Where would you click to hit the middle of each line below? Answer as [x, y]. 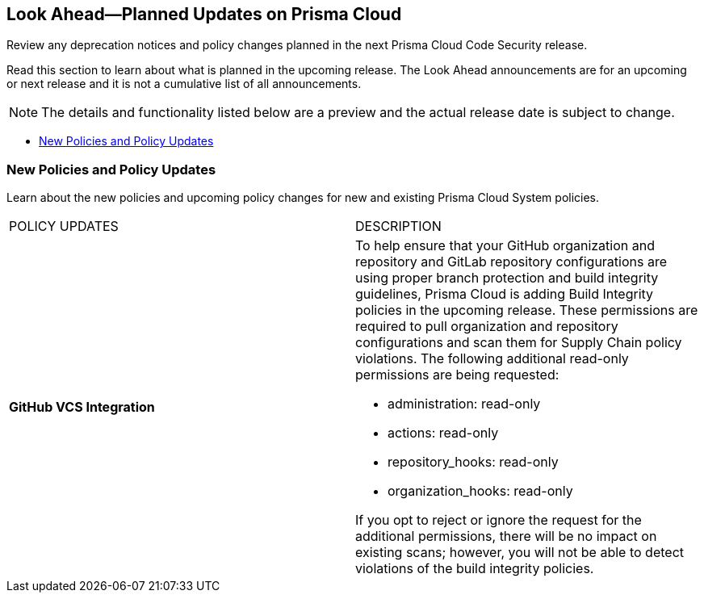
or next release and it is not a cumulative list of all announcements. [184, 84]
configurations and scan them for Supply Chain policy [519, 343]
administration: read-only [464, 404]
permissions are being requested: [457, 375]
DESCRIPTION [398, 226]
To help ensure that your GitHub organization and [505, 246]
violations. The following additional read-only [492, 359]
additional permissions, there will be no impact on [506, 536]
